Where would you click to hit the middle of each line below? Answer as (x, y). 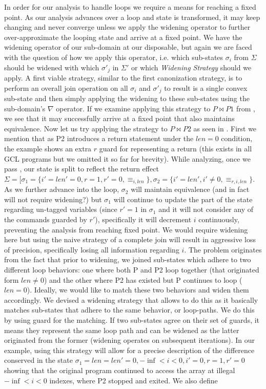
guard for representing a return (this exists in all (176, 149)
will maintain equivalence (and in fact (190, 189)
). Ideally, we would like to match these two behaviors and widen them (138, 290)
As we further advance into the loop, (62, 189)
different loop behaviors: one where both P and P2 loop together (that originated (132, 270)
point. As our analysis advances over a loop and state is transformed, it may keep (132, 17)
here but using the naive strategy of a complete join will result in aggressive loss (130, 239)
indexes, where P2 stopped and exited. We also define (134, 380)
